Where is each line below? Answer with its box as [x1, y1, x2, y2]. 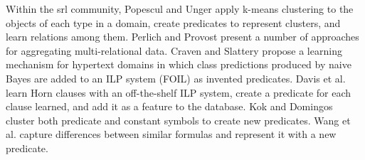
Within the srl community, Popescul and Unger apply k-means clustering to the [6, 1, 354, 16]
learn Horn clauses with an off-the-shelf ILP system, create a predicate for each [6, 85, 351, 100]
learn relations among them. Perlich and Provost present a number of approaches [6, 29, 359, 44]
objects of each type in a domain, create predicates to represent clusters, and [6, 15, 341, 30]
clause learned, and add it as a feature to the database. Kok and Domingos [6, 99, 333, 114]
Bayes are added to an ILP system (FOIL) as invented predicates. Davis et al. [6, 70, 346, 85]
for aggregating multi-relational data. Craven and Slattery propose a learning [6, 43, 342, 58]
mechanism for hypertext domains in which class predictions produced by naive [6, 57, 351, 72]
